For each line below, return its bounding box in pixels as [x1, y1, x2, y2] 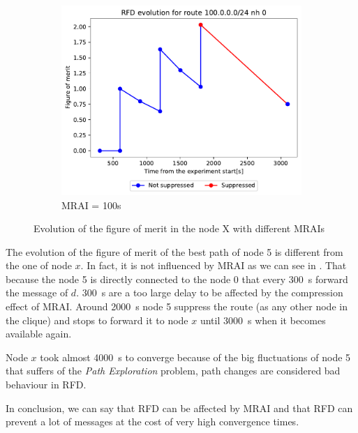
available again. [6, 326, 72, 341]
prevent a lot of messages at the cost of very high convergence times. [6, 414, 299, 429]
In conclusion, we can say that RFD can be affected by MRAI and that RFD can [6, 400, 353, 415]
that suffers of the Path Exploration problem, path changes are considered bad [6, 363, 341, 378]
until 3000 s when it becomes [200, 312, 326, 327]
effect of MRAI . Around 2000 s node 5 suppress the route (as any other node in [6, 299, 348, 314]
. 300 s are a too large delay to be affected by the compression [76, 285, 343, 300]
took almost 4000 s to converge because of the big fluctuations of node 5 [40, 349, 351, 364]
